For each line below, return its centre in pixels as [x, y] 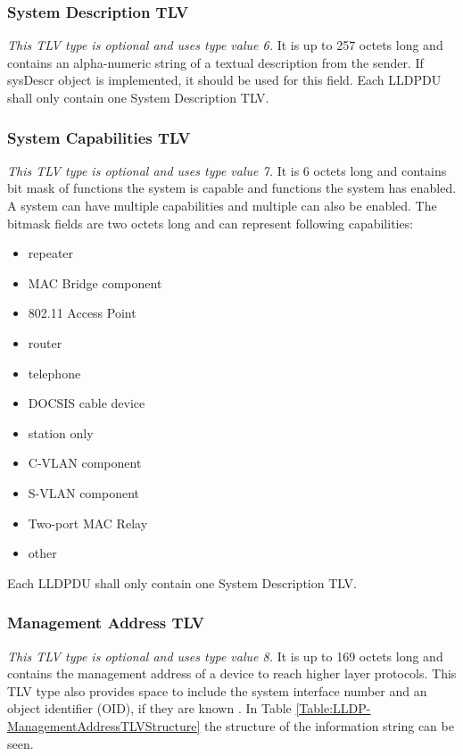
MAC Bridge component [95, 282]
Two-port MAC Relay [88, 523]
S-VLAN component [84, 492]
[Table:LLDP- [333, 708]
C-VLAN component [85, 463]
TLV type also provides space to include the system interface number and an [217, 690]
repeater [51, 253]
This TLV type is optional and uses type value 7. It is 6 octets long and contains [227, 170]
